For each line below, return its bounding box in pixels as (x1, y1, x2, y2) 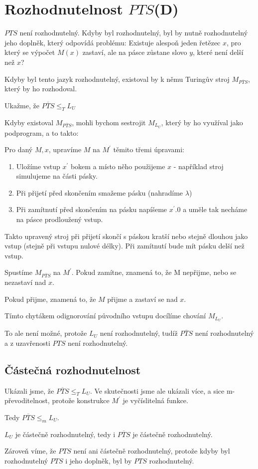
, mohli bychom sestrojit (72, 117, 146, 127)
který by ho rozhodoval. (4, 83, 77, 94)
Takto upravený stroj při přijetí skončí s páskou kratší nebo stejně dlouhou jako (4, 231, 248, 241)
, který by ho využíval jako (161, 117, 243, 127)
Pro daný (4, 144, 33, 155)
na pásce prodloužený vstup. (16, 214, 103, 225)
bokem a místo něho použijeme (70, 161, 165, 171)
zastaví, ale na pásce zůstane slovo (82, 47, 187, 57)
